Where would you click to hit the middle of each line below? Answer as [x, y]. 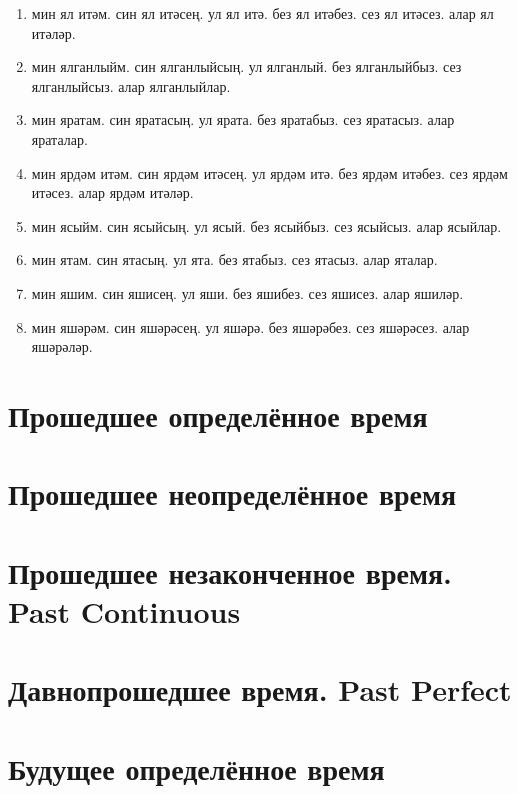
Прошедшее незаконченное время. [230, 571]
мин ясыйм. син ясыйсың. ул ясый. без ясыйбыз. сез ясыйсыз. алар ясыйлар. [266, 225]
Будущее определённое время [196, 767]
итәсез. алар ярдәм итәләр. [112, 192]
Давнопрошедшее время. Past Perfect [260, 689]
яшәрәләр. [62, 346]
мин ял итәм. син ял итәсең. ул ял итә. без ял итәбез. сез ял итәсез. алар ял [262, 13]
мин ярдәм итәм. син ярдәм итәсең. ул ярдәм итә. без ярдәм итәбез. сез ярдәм [269, 172]
